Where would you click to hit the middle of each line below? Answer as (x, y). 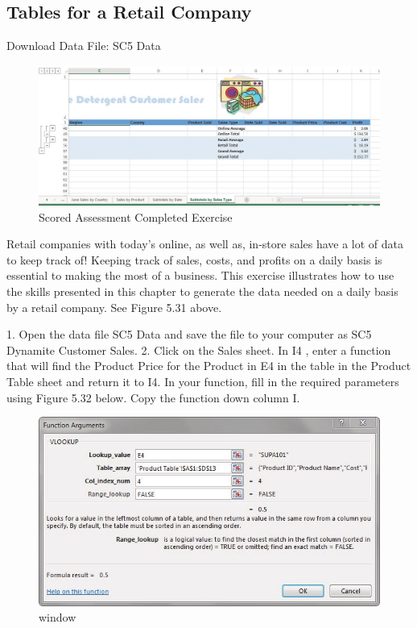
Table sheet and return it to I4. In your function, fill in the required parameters (203, 382)
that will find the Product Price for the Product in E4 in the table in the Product (209, 366)
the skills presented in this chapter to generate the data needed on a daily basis (202, 291)
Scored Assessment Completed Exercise (136, 216)
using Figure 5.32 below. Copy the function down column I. (153, 397)
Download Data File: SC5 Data (84, 46)
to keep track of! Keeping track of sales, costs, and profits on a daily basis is (194, 259)
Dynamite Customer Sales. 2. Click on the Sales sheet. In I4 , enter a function (199, 349)
